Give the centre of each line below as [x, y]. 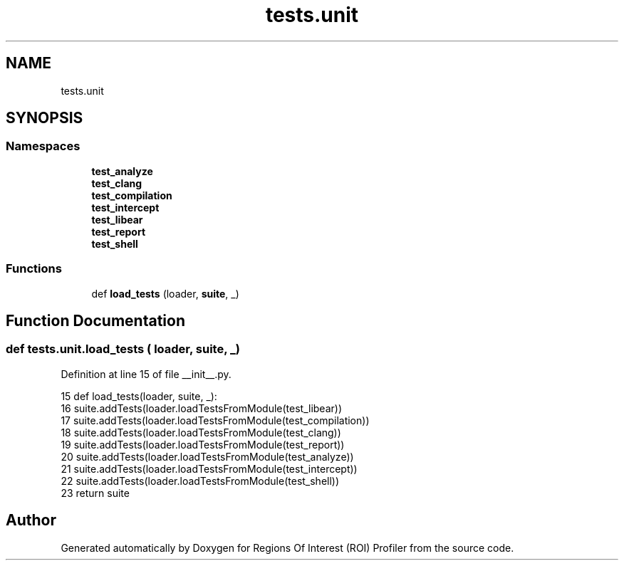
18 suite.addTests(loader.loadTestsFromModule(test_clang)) [201, 432]
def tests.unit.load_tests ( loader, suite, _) [123, 349]
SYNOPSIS [45, 118]
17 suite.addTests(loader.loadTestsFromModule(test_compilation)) [215, 420]
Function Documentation [95, 320]
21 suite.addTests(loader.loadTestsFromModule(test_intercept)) [209, 468]
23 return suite [95, 493]
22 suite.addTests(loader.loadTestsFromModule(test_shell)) [200, 481]
